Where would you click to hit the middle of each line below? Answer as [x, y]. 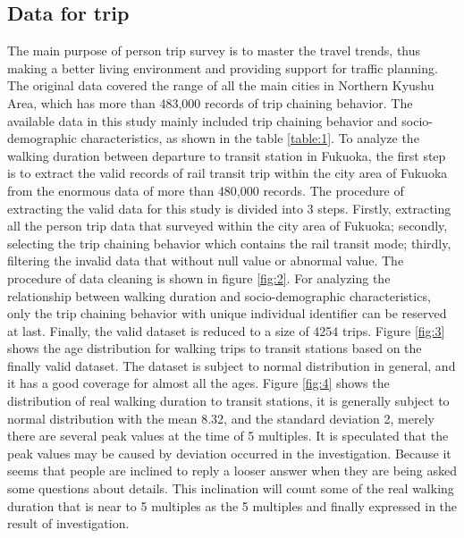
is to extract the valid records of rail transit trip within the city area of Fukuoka [228, 173]
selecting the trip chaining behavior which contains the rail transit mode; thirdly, [229, 243]
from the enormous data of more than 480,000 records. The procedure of [206, 190]
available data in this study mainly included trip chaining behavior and [202, 120]
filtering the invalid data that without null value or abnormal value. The [206, 261]
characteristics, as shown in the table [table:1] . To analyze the [250, 138]
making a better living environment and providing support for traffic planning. [223, 67]
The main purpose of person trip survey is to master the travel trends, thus [214, 50]
